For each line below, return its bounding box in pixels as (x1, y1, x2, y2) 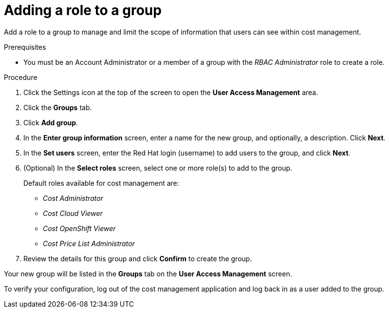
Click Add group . (23, 118, 78, 127)
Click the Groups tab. (23, 103, 92, 112)
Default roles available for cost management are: (23, 178, 179, 187)
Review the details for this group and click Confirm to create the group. (23, 254, 252, 263)
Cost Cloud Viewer (43, 209, 103, 217)
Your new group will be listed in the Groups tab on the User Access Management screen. (4, 269, 292, 278)
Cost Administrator (43, 194, 103, 202)
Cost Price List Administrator (43, 239, 135, 248)
